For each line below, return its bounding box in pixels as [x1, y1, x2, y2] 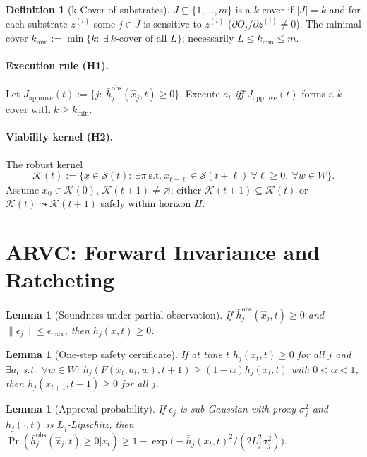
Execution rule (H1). [6, 58, 109, 73]
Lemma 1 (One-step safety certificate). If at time [6, 347, 222, 362]
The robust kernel [6, 156, 83, 171]
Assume [6, 182, 40, 196]
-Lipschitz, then [67, 417, 134, 432]
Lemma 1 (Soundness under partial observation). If [6, 307, 233, 321]
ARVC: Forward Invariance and [6, 237, 320, 266]
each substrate [6, 16, 68, 30]
